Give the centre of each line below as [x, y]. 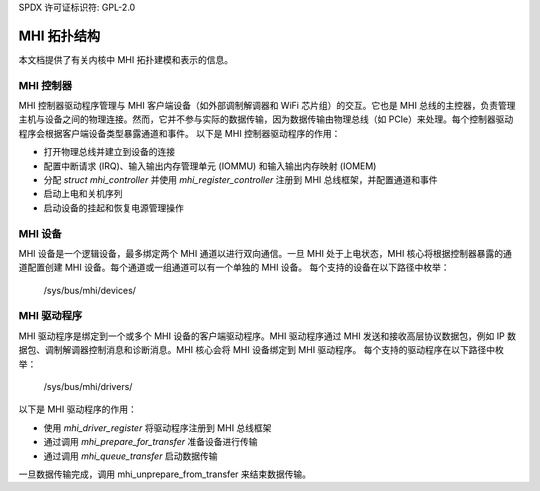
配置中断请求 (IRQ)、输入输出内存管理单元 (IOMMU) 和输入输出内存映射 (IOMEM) [210, 166]
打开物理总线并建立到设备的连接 [109, 152]
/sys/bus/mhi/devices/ [90, 290]
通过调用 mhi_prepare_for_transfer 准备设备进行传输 [150, 442]
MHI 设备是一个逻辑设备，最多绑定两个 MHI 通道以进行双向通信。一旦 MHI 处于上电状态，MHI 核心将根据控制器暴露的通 [265, 253]
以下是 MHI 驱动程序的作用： [77, 409]
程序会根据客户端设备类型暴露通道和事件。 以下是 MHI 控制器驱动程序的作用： [179, 133]
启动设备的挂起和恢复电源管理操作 [113, 207]
